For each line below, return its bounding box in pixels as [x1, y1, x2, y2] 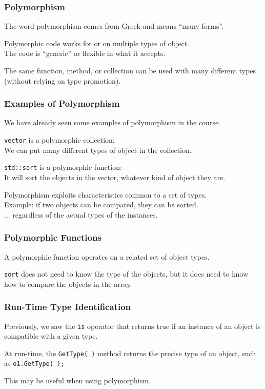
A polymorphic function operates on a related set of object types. [4, 251, 210, 262]
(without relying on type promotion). [4, 75, 121, 86]
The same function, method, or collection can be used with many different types [4, 65, 256, 75]
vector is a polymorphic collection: [4, 134, 115, 145]
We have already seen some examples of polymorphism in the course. [4, 117, 221, 128]
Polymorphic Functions [4, 231, 101, 244]
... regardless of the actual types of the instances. [4, 209, 158, 220]
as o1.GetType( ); [4, 358, 65, 368]
